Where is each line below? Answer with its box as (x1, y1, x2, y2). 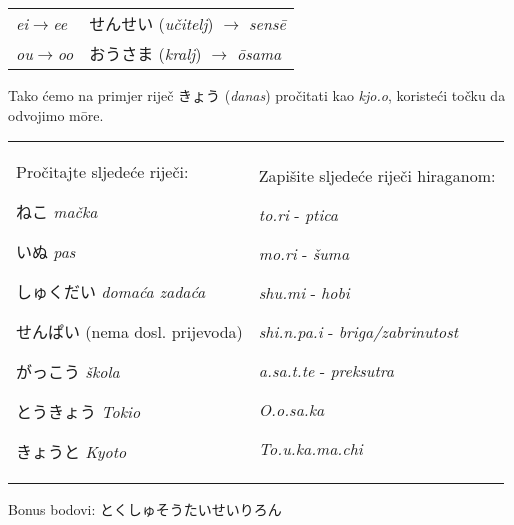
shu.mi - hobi (258, 280, 350, 304)
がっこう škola (16, 360, 120, 384)
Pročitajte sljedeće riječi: (16, 160, 189, 184)
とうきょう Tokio (16, 400, 141, 424)
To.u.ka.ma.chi (258, 436, 363, 460)
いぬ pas (16, 240, 76, 264)
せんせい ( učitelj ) (89, 12, 214, 35)
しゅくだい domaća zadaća (16, 280, 206, 304)
